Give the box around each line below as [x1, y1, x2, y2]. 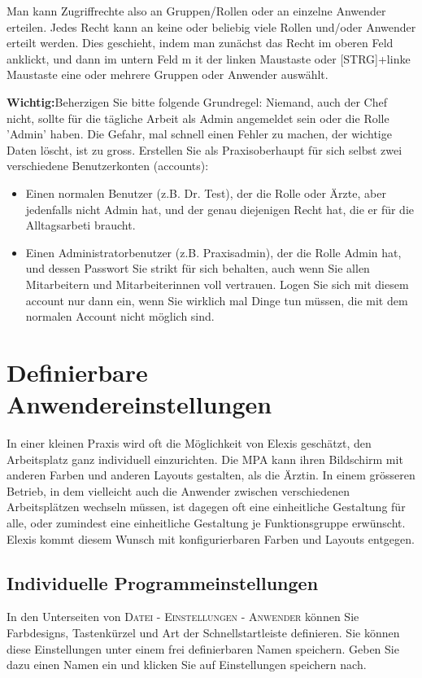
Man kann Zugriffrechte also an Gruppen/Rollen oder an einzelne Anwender [7, 2, 386, 19]
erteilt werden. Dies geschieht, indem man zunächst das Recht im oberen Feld [7, 34, 394, 51]
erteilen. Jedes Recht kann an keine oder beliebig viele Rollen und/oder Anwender [7, 18, 416, 35]
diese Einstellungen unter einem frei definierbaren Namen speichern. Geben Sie [7, 640, 399, 657]
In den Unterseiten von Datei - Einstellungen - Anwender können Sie [7, 608, 359, 625]
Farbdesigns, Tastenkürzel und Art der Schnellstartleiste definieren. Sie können [7, 623, 400, 641]
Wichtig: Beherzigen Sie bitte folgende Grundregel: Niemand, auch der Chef [7, 93, 387, 110]
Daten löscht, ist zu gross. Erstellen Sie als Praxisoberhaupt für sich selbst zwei [7, 141, 402, 158]
